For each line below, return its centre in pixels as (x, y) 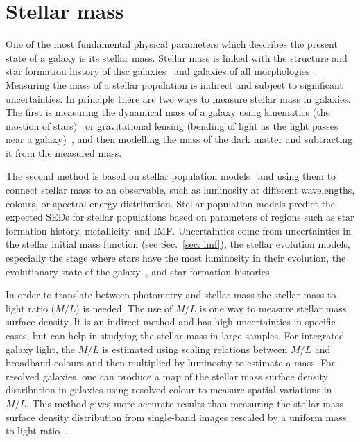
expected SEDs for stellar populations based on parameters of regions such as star (180, 217)
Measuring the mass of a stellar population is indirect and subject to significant (174, 84)
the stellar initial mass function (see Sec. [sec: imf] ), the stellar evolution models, (178, 244)
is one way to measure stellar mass (273, 308)
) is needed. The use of (124, 308)
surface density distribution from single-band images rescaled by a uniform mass (176, 417)
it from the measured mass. (64, 152)
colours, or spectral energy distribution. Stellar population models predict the (171, 203)
